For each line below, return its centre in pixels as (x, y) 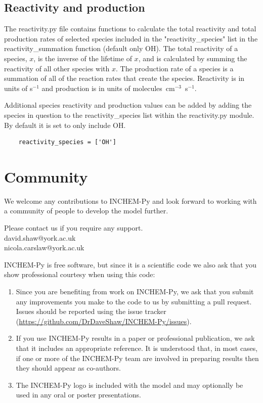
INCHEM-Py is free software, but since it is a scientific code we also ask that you (130, 264)
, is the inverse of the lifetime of (83, 58)
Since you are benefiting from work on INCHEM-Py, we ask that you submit (135, 292)
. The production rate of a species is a (174, 68)
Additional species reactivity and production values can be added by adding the (128, 105)
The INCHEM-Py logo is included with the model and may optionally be (129, 385)
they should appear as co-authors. (69, 368)
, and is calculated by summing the (193, 58)
